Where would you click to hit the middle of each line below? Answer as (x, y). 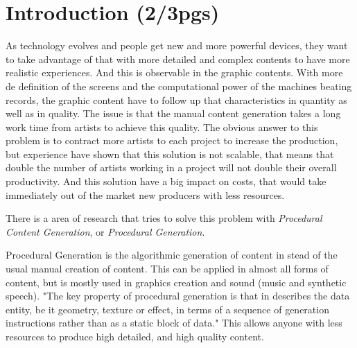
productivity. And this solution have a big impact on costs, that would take (166, 181)
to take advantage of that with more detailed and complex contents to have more (178, 59)
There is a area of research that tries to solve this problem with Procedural (164, 218)
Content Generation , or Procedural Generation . (105, 231)
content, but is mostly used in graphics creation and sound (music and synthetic (176, 282)
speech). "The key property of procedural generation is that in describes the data (178, 296)
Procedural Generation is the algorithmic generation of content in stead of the (172, 255)
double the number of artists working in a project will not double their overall (171, 167)
